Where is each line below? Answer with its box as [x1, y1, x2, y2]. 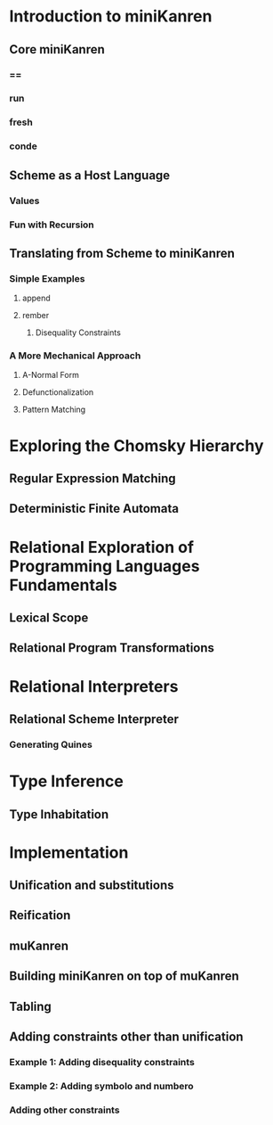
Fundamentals [9, 575, 117, 595]
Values [9, 194, 40, 207]
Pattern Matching [21, 404, 86, 415]
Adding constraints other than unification [9, 1030, 244, 1045]
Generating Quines [9, 738, 93, 751]
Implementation [9, 842, 129, 862]
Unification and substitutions [9, 878, 174, 893]
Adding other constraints [9, 1104, 120, 1116]
